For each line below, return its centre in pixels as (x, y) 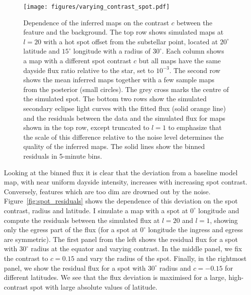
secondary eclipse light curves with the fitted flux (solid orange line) (125, 108)
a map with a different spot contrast (77, 61)
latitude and (42, 51)
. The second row (195, 70)
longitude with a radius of (112, 51)
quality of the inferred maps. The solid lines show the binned (114, 146)
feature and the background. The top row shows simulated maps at (124, 32)
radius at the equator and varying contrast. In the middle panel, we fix (136, 249)
